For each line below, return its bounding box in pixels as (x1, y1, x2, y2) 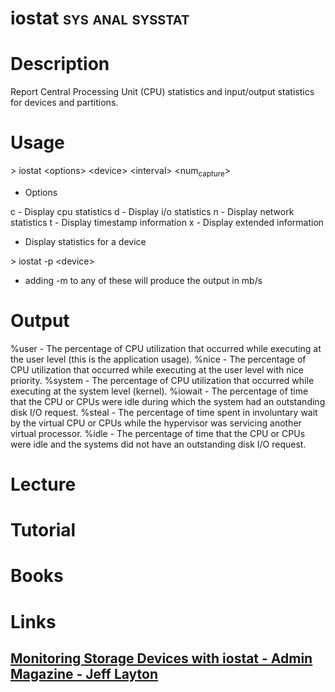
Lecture (10, 473, 77, 496)
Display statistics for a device (24, 235, 147, 247)
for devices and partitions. (10, 97, 119, 109)
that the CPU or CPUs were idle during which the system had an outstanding (10, 395, 326, 407)
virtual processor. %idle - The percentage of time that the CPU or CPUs (10, 427, 306, 439)
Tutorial (10, 519, 77, 542)
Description (10, 53, 110, 76)
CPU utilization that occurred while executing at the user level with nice (10, 363, 305, 376)
